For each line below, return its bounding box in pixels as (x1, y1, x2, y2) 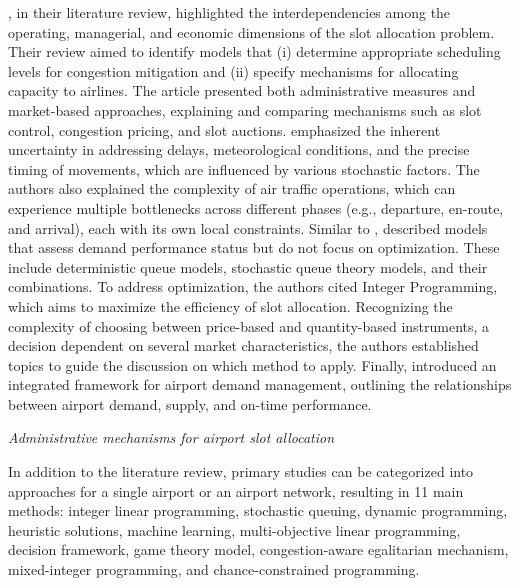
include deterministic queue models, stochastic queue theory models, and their (8, 256, 488, 277)
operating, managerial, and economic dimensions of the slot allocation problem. (8, 21, 495, 42)
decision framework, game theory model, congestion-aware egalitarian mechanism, (8, 539, 509, 560)
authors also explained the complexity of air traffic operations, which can (8, 178, 456, 199)
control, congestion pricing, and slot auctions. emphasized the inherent (8, 119, 441, 140)
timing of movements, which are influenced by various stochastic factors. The (8, 158, 480, 179)
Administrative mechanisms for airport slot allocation (8, 427, 335, 448)
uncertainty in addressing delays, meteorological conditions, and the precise (8, 139, 470, 160)
